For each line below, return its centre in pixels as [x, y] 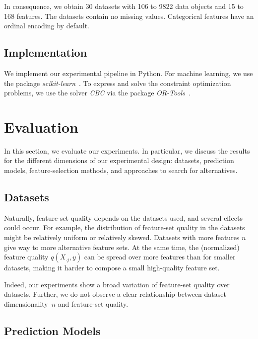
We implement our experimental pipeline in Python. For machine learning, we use [129, 73]
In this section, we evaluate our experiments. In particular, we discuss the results [127, 150]
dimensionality [26, 304]
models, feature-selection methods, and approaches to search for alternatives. [121, 170]
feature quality [26, 257]
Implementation [46, 52]
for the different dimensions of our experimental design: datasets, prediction [119, 160]
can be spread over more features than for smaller [160, 257]
